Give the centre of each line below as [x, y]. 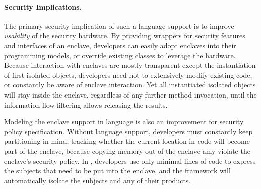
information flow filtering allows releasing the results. [86, 104]
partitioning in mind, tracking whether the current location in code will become [127, 141]
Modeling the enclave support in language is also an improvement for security [124, 121]
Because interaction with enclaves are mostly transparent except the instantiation [130, 65]
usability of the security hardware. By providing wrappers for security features [125, 35]
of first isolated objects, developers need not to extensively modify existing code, [128, 75]
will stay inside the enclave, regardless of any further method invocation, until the [130, 94]
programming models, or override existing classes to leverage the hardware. [120, 55]
